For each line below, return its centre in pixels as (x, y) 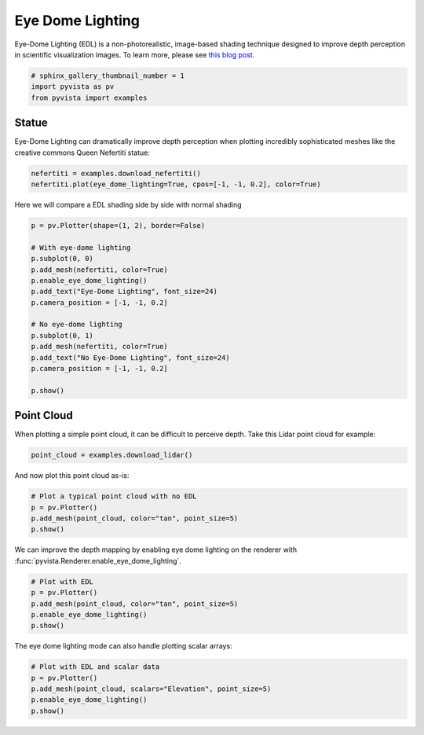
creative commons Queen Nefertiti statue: (82, 153)
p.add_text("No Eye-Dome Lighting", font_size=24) (131, 357)
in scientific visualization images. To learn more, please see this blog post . (135, 54)
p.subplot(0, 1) (62, 335)
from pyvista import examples (89, 97)
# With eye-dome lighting (81, 247)
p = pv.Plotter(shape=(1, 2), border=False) (118, 225)
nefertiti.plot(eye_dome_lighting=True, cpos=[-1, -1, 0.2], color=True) (176, 184)
